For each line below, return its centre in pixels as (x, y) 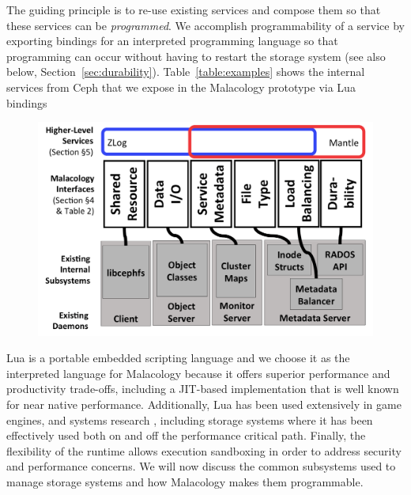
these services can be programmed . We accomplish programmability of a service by (205, 25)
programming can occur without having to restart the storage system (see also (196, 56)
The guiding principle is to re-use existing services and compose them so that (194, 9)
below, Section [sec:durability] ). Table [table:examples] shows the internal (186, 72)
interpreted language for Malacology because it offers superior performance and (198, 373)
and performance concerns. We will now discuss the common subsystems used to (201, 466)
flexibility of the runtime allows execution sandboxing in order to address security (204, 450)
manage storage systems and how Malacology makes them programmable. (185, 481)
